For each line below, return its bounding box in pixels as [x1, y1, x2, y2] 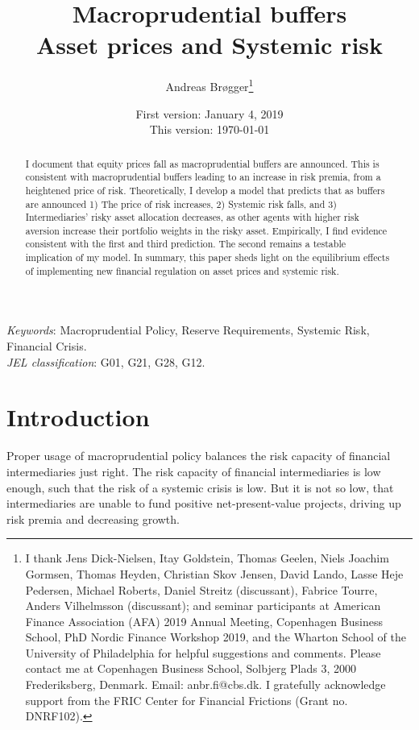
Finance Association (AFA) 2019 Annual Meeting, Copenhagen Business [25, 612, 383, 629]
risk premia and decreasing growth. [6, 510, 180, 527]
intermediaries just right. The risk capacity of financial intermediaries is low [6, 462, 381, 479]
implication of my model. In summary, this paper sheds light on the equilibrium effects [25, 251, 390, 264]
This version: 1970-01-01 [149, 121, 270, 138]
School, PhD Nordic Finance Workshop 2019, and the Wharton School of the [25, 628, 406, 645]
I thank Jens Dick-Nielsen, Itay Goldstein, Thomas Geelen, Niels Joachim [25, 550, 389, 566]
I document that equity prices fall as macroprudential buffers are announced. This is [25, 156, 380, 170]
